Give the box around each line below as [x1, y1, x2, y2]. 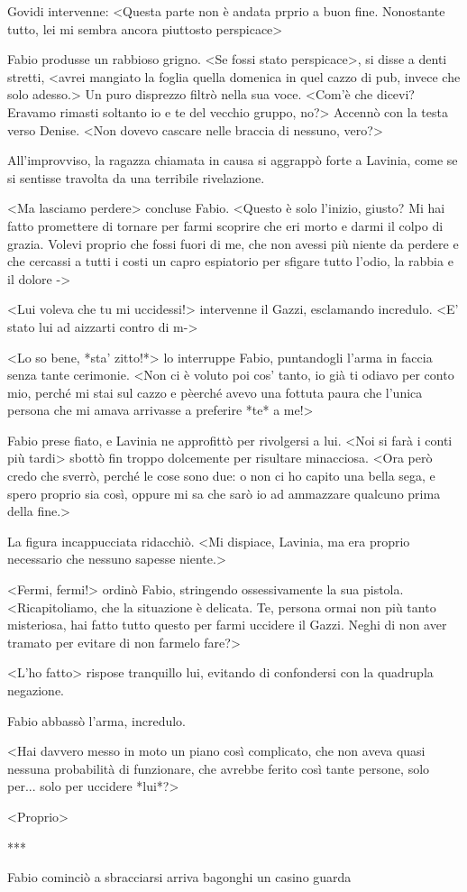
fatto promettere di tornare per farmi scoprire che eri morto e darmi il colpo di [7, 216, 444, 234]
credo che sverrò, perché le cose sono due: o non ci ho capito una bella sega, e [7, 466, 435, 485]
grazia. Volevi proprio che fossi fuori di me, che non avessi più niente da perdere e [7, 234, 459, 253]
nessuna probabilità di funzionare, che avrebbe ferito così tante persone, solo [7, 759, 430, 777]
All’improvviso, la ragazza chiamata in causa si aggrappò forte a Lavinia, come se [7, 151, 458, 170]
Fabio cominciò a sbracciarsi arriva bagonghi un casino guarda [7, 868, 352, 887]
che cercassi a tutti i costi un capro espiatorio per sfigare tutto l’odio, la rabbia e [7, 252, 453, 271]
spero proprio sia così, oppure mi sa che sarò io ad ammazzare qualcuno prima [7, 483, 441, 502]
